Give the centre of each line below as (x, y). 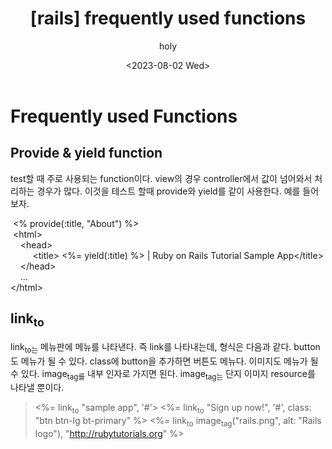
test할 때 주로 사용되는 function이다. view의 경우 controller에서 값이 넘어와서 (161, 178)
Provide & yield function (86, 153)
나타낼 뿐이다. (37, 388)
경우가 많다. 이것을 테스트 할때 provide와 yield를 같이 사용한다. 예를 (168, 191)
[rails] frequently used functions (168, 18)
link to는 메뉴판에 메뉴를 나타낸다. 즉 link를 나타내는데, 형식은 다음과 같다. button (165, 347)
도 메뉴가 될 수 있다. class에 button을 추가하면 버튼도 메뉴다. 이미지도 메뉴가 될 (164, 361)
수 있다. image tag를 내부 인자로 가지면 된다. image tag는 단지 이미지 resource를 (163, 374)
